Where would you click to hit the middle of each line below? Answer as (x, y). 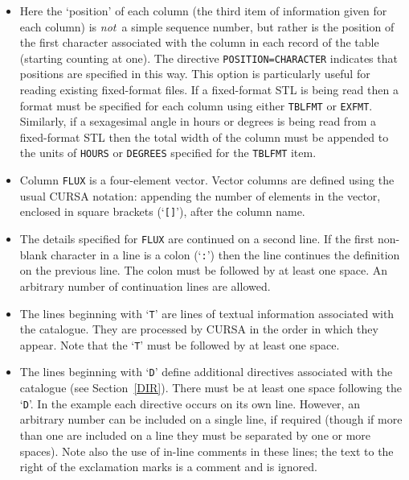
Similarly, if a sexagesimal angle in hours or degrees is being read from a (198, 121)
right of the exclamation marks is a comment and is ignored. (168, 467)
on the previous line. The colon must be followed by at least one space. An (204, 270)
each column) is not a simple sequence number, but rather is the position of (207, 26)
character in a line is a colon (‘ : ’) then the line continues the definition (225, 254)
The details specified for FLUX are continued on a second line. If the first (197, 239)
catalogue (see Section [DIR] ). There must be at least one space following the (211, 388)
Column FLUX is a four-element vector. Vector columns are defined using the (207, 180)
